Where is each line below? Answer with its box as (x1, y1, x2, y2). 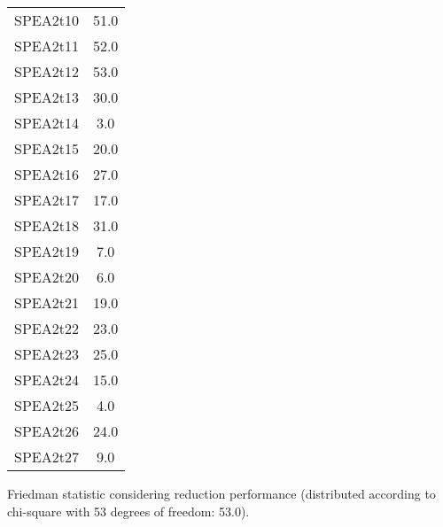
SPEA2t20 (14, 267, 79, 287)
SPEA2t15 (14, 138, 79, 159)
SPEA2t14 (14, 112, 79, 133)
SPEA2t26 (14, 421, 79, 441)
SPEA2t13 (14, 87, 79, 107)
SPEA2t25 (14, 395, 79, 415)
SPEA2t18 (14, 215, 79, 236)
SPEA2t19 (14, 241, 79, 261)
